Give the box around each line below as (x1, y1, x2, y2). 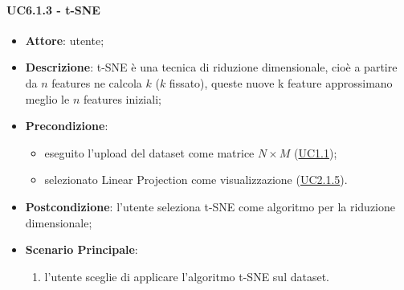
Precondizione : (25, 117, 108, 134)
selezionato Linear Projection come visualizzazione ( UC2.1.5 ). (44, 171, 348, 188)
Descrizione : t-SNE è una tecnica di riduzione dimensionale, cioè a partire (25, 59, 398, 76)
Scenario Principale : (25, 241, 138, 258)
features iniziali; (83, 90, 161, 107)
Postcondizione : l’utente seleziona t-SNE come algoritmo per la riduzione (25, 198, 396, 214)
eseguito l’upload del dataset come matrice (44, 144, 255, 161)
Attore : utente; (25, 31, 104, 48)
